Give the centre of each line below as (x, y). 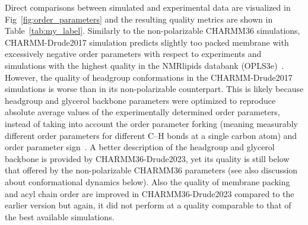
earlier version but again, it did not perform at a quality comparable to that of (148, 205)
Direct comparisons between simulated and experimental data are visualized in (148, 7)
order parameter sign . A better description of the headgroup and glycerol (140, 147)
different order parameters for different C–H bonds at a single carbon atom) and (151, 135)
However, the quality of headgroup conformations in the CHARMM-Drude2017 (149, 77)
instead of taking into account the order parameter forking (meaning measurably (151, 123)
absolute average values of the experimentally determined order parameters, (142, 112)
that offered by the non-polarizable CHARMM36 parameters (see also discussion (151, 170)
